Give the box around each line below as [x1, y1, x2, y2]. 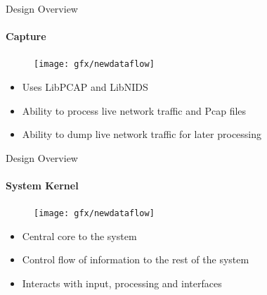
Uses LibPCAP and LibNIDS [22, 80, 148, 94]
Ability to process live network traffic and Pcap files [22, 103, 247, 118]
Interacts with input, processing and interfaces [22, 276, 222, 291]
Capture [6, 29, 46, 44]
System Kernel [6, 178, 79, 193]
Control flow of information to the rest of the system [22, 252, 249, 267]
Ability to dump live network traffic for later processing [22, 127, 262, 142]
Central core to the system [22, 228, 137, 243]
